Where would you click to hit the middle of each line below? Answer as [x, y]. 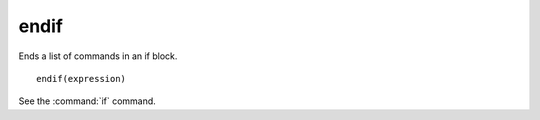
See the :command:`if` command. [87, 101]
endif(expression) [81, 78]
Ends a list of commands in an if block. [98, 56]
